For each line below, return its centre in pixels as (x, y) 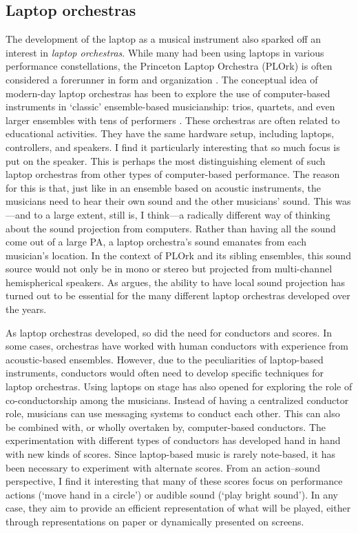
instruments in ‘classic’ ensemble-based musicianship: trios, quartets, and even (170, 107)
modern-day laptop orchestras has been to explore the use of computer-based (168, 93)
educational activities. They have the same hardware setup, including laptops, (170, 133)
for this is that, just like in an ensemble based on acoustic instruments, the (164, 187)
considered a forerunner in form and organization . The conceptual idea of (162, 79)
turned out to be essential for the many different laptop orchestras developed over (178, 295)
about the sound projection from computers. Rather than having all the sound (171, 228)
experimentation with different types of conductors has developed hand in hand (173, 440)
